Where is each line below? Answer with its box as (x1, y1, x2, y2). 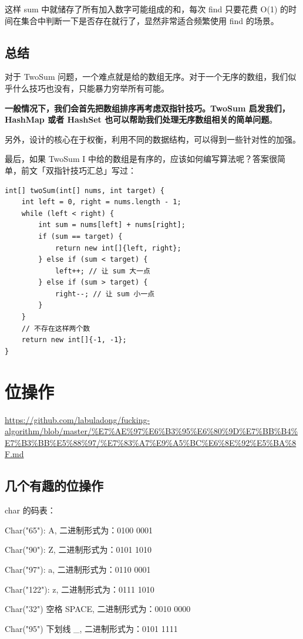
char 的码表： (5, 504, 56, 516)
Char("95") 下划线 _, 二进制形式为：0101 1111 (5, 622, 178, 634)
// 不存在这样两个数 (21, 324, 90, 333)
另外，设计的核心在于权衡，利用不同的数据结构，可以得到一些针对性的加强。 (5, 133, 301, 145)
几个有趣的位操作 (5, 476, 103, 495)
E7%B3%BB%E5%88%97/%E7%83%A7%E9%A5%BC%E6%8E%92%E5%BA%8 (5, 436, 297, 448)
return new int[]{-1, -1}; (21, 336, 127, 344)
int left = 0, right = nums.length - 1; (21, 198, 181, 207)
